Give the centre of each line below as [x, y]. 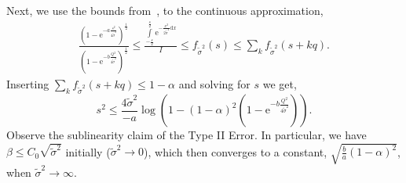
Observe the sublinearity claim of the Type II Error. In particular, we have [187, 135]
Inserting [28, 83]
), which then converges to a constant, [236, 151]
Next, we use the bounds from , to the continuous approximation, [165, 10]
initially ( [88, 151]
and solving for [214, 83]
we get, [280, 83]
